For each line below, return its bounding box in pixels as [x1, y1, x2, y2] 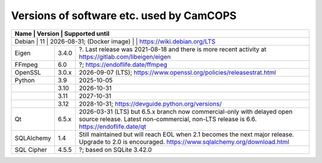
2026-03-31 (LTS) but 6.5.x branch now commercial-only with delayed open [79, 107, 293, 116]
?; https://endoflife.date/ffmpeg [79, 60, 168, 69]
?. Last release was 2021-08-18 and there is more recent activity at [79, 45, 267, 53]
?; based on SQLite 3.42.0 [79, 145, 152, 153]
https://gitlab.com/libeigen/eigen [79, 53, 171, 61]
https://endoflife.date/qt [79, 122, 146, 131]
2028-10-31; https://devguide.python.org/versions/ [79, 99, 222, 107]
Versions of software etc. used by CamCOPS [11, 9, 237, 22]
